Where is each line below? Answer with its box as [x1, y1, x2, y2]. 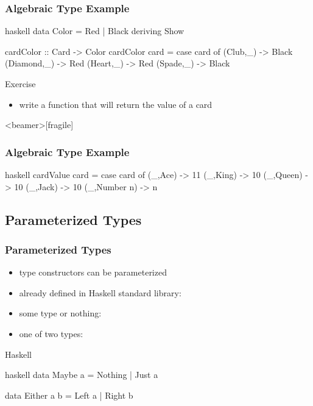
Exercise [5, 77, 36, 90]
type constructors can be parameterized [19, 266, 167, 279]
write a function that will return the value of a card [19, 98, 213, 110]
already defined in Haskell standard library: [19, 286, 181, 299]
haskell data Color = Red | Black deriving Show [5, 24, 185, 37]
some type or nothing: [19, 307, 102, 319]
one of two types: [19, 327, 83, 340]
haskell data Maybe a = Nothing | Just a [5, 368, 158, 381]
